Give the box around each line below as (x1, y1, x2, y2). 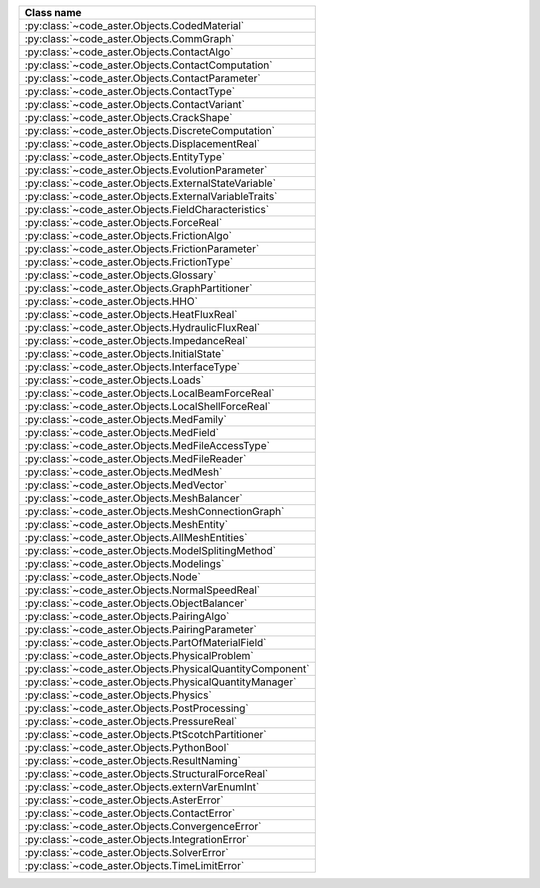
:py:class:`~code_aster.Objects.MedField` (24, 426, 220, 439)
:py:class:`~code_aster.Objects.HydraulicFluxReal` (24, 321, 260, 334)
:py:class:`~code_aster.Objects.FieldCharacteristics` (24, 203, 270, 216)
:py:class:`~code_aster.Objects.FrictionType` (24, 255, 234, 269)
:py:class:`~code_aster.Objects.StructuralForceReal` (24, 767, 269, 780)
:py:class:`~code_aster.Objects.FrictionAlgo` (24, 229, 232, 242)
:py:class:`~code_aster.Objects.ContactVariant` (24, 98, 245, 111)
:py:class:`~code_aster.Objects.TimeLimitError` (24, 859, 245, 872)
